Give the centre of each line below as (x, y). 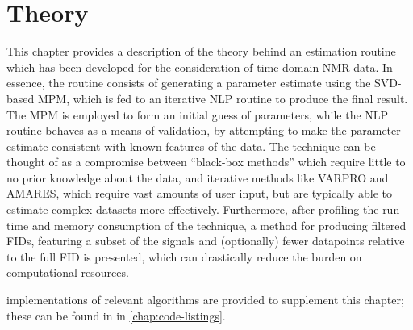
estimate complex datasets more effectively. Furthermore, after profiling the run (203, 209)
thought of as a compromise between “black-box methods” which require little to (206, 162)
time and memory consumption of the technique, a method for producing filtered (206, 225)
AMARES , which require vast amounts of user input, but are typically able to (199, 193)
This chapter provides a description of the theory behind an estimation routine (201, 51)
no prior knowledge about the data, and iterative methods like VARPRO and (198, 177)
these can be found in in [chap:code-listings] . (116, 315)
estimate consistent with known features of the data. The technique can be (191, 146)
